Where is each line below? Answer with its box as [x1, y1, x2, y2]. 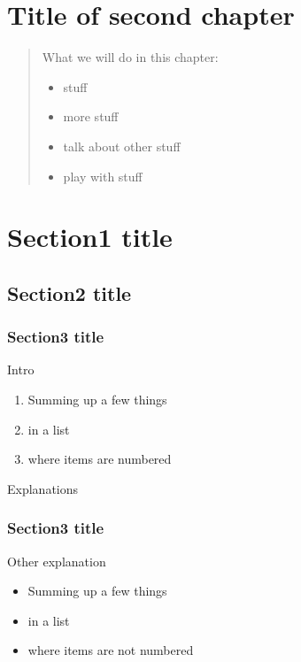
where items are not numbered [27, 641, 194, 659]
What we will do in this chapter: [42, 48, 219, 66]
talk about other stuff [63, 136, 181, 155]
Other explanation [7, 551, 106, 570]
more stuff [63, 107, 119, 126]
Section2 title [7, 279, 132, 306]
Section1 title [7, 219, 173, 255]
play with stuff [63, 166, 143, 185]
